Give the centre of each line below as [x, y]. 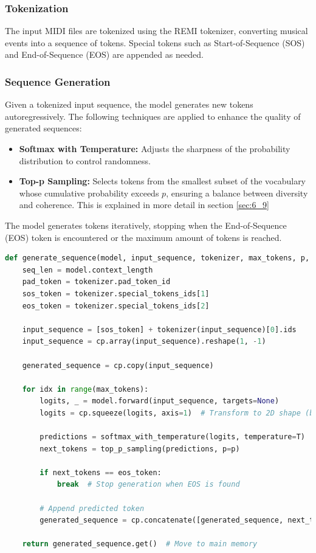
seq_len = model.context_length [88, 270]
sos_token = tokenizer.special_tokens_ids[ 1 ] [116, 294]
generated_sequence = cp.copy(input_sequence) [118, 365]
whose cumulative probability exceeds [89, 193]
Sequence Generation [58, 81]
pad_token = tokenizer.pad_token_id [96, 282]
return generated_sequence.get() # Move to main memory [140, 544]
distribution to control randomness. [85, 160]
